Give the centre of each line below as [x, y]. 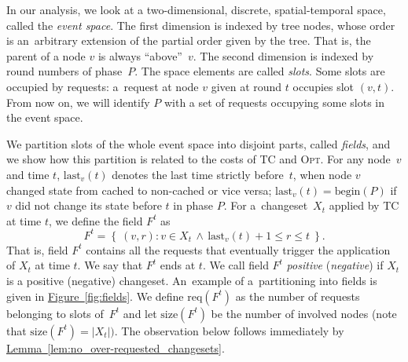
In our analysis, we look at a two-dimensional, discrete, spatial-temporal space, [196, 9]
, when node [322, 174]
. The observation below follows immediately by [229, 330]
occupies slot [323, 86]
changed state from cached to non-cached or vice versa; [139, 190]
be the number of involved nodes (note [304, 313]
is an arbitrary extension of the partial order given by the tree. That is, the [189, 40]
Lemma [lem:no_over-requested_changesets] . [116, 347]
